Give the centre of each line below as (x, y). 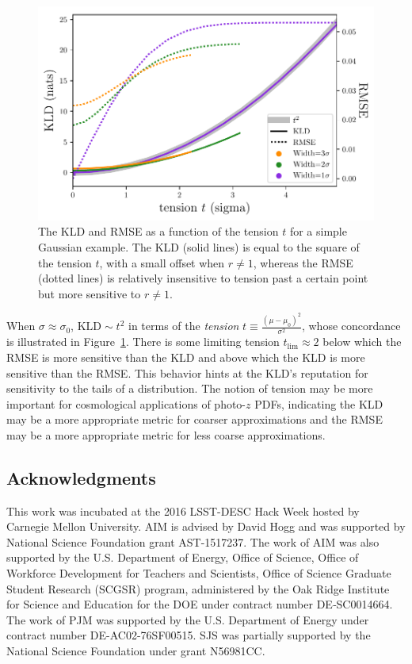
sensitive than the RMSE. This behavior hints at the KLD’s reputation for (187, 372)
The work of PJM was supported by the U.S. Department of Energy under (188, 619)
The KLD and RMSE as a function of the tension (158, 231)
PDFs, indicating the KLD (319, 403)
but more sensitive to (90, 293)
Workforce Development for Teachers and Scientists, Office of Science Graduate (199, 573)
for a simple (318, 231)
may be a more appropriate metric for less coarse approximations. (166, 434)
